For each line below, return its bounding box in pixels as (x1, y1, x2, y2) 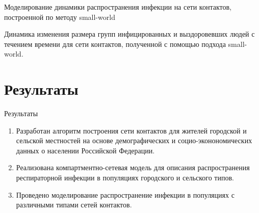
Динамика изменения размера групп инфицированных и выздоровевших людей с (4, 29, 255, 39)
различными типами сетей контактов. (16, 199, 132, 210)
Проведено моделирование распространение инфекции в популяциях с (16, 189, 235, 200)
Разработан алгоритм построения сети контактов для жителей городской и (16, 125, 247, 136)
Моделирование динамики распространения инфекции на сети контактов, (4, 2, 232, 12)
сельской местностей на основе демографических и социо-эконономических (16, 135, 252, 146)
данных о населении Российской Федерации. (16, 145, 155, 155)
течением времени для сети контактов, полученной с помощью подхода (4, 38, 226, 49)
